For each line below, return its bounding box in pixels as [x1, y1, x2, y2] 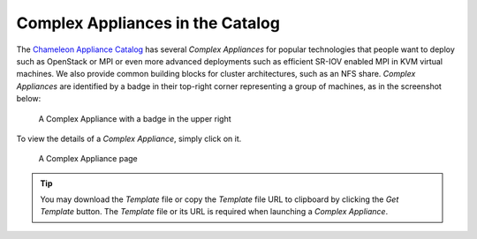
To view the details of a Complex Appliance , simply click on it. [16, 133, 242, 144]
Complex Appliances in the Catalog [16, 13, 280, 33]
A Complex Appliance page [38, 153, 139, 164]
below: [16, 93, 42, 104]
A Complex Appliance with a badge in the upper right [38, 113, 231, 123]
